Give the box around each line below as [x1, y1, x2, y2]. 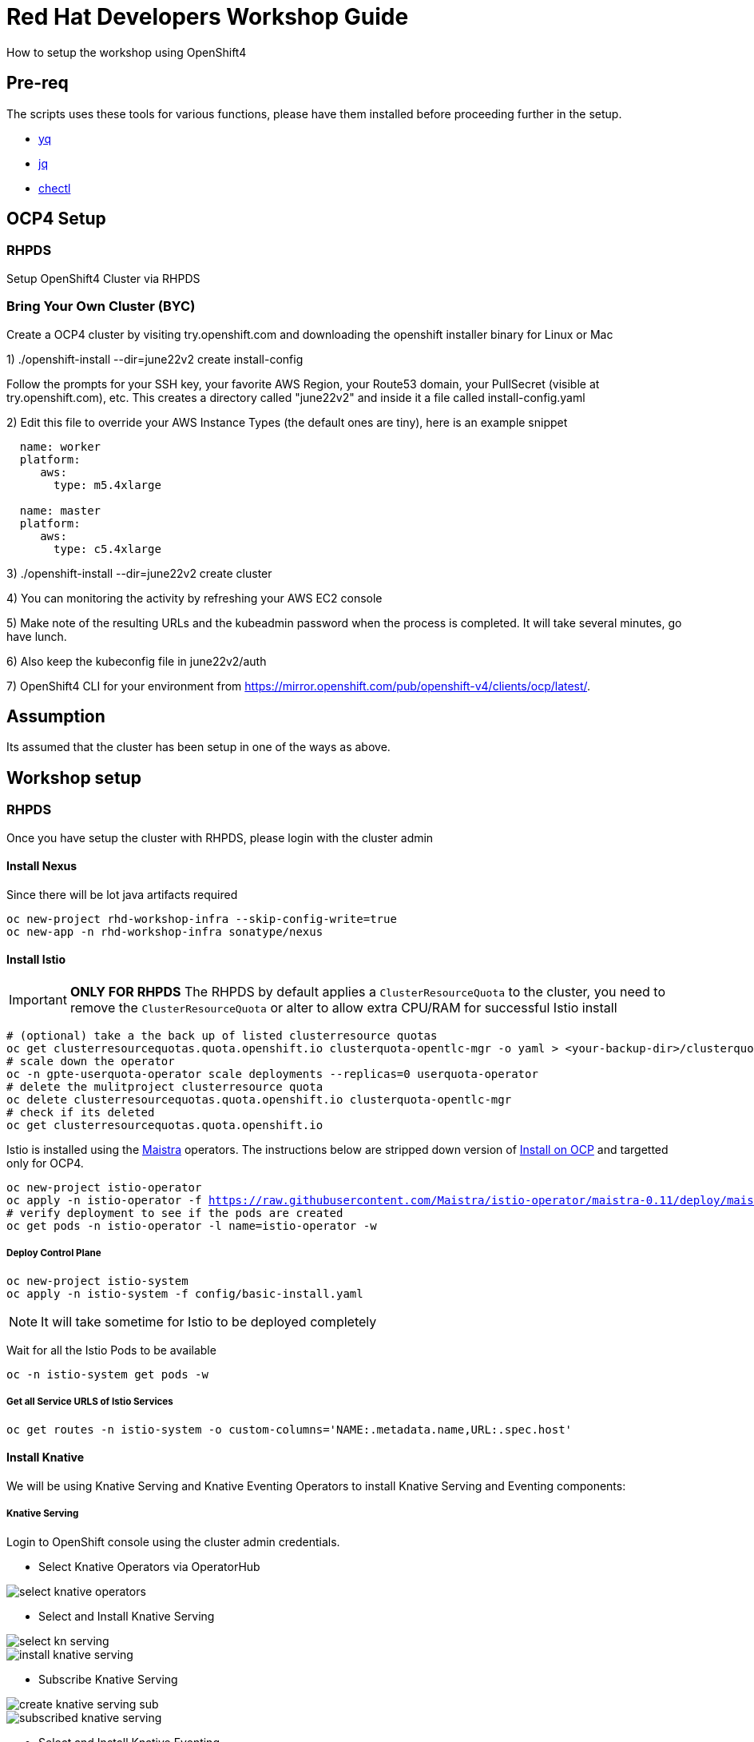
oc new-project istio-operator [6, 1181, 202, 1195]
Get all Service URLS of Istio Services [6, 1396, 173, 1408]
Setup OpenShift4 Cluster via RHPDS [6, 271, 200, 285]
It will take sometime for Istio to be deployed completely [41, 1313, 377, 1330]
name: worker [19, 439, 101, 453]
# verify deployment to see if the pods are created [6, 1207, 343, 1220]
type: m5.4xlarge [54, 478, 161, 491]
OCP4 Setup [6, 209, 106, 229]
